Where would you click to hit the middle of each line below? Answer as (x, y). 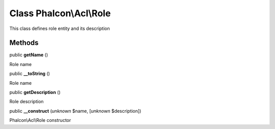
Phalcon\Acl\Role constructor (40, 120)
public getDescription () (35, 92)
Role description (26, 102)
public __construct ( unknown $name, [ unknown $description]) (75, 111)
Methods (24, 43)
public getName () (29, 55)
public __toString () (30, 74)
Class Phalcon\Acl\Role (60, 13)
